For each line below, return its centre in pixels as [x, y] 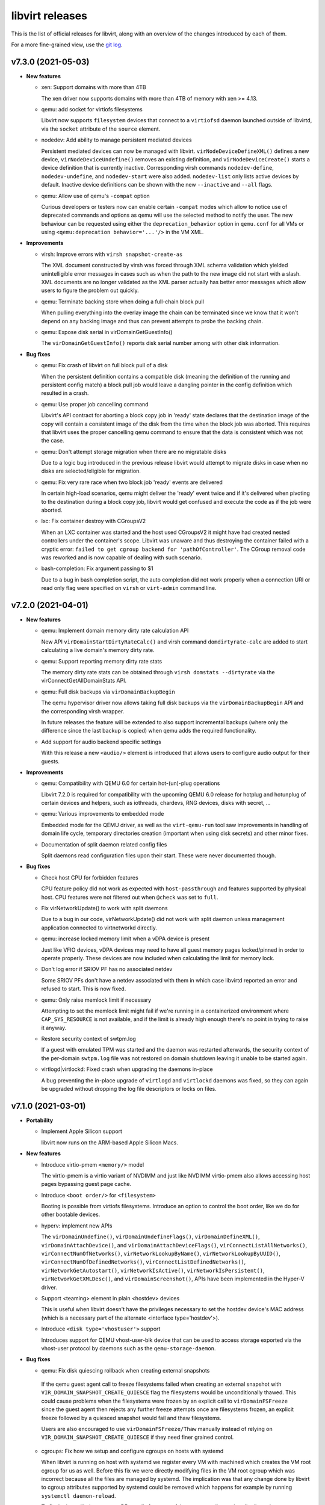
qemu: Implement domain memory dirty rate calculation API [115, 631]
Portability [40, 1120]
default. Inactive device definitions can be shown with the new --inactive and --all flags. [157, 185]
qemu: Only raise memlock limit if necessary [96, 1000]
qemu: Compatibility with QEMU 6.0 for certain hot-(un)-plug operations [131, 783]
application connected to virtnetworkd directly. [99, 928]
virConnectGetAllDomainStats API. [84, 681]
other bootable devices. [71, 1215]
